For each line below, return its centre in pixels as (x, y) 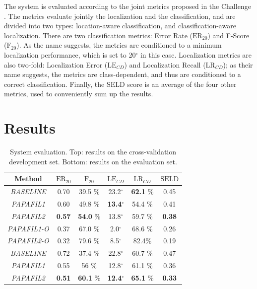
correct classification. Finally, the (54, 84)
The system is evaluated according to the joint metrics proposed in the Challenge (128, 6)
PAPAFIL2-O (28, 241)
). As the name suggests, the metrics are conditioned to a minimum (119, 45)
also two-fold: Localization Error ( (56, 64)
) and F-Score (228, 35)
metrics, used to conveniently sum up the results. (79, 94)
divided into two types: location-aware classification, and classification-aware (120, 26)
